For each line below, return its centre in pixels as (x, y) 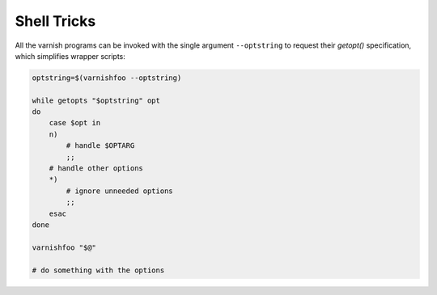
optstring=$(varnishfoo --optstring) (107, 78)
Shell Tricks (55, 21)
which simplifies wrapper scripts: (70, 56)
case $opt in (75, 123)
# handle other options (96, 169)
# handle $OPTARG (100, 146)
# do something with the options (98, 270)
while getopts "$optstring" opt (96, 100)
